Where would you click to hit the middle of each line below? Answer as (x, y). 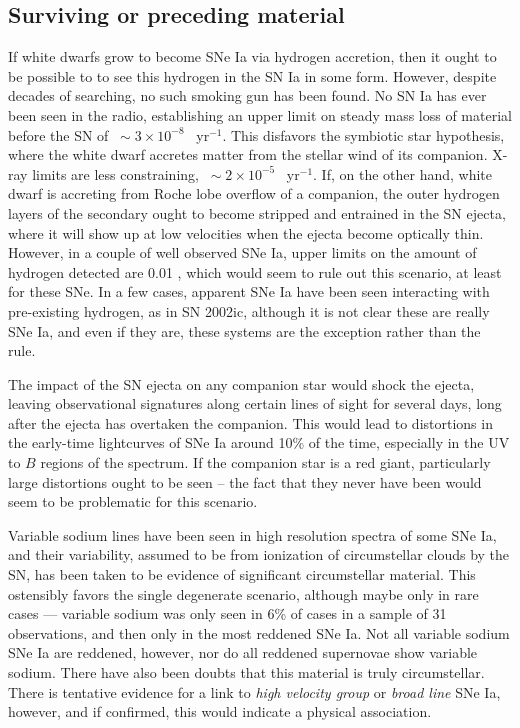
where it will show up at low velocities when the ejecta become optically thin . (246, 232)
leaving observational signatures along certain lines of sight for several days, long (255, 403)
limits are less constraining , (115, 173)
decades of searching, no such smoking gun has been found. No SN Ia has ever (247, 95)
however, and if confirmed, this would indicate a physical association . (220, 711)
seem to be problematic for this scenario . (133, 501)
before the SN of (58, 134)
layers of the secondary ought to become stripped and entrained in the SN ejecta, (257, 212)
